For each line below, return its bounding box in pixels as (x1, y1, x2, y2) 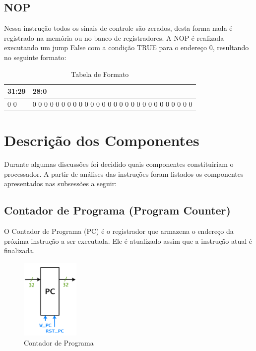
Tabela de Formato (71, 69, 129, 79)
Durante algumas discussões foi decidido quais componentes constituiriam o (4, 159, 234, 169)
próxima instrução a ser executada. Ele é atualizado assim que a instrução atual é (4, 235, 253, 246)
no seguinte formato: (4, 52, 66, 62)
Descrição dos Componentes (4, 130, 199, 150)
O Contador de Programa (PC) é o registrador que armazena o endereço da (4, 226, 234, 236)
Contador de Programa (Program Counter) (4, 203, 231, 218)
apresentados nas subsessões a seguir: (4, 178, 117, 189)
